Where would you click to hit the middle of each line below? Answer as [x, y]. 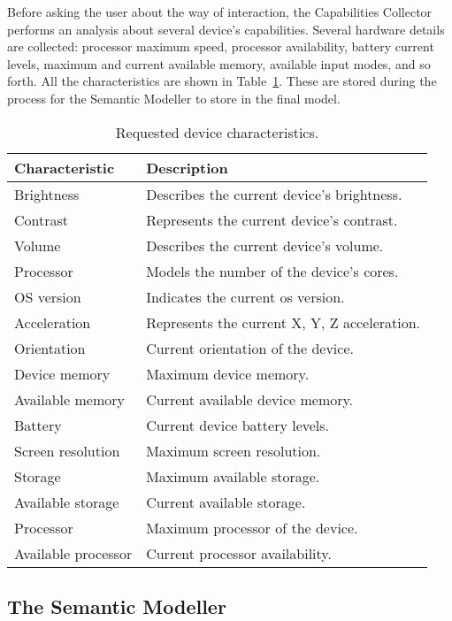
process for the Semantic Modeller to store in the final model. [174, 98]
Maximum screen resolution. [234, 450]
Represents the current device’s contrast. [272, 219]
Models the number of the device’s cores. [272, 271]
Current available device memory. [250, 399]
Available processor [73, 553]
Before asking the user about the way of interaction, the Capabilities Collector [220, 11]
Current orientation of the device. [250, 348]
